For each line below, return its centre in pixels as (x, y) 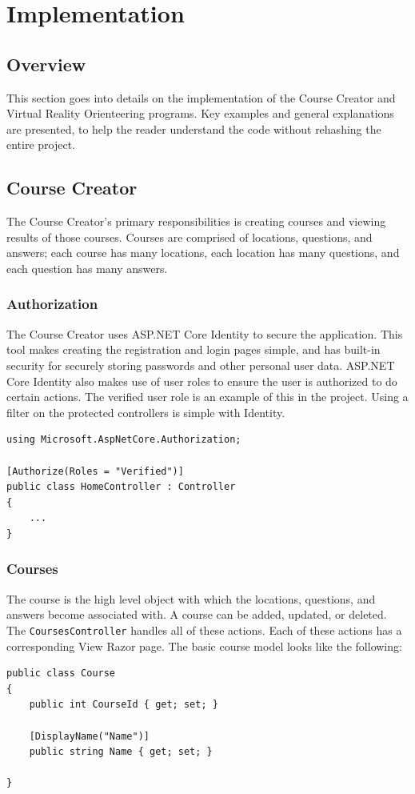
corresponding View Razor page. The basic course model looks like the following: (204, 646)
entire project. (41, 144)
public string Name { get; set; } (121, 752)
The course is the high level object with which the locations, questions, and (191, 598)
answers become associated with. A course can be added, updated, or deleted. (197, 614)
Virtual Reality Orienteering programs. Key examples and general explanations (200, 113)
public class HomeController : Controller (121, 487)
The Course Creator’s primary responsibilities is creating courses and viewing (196, 221)
